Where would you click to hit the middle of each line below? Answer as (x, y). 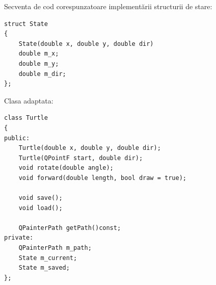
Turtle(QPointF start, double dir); (81, 158)
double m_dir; (42, 74)
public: (17, 138)
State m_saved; (44, 268)
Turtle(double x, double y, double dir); (90, 148)
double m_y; (39, 63)
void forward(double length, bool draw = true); (102, 178)
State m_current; (48, 258)
